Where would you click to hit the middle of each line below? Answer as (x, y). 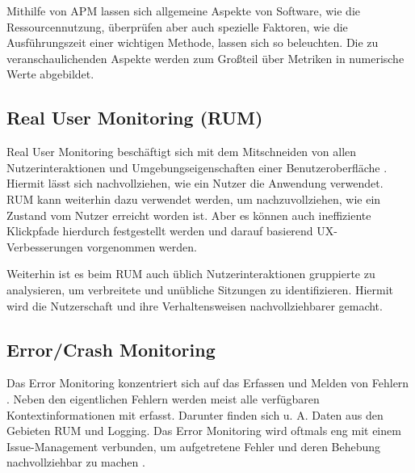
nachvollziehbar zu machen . (76, 462)
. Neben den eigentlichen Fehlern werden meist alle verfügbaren (163, 398)
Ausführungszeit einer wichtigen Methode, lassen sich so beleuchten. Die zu (193, 42)
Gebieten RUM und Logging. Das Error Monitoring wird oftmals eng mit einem (204, 431)
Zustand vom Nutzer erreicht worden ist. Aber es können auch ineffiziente (189, 215)
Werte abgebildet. (50, 74)
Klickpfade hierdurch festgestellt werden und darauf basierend (160, 231)
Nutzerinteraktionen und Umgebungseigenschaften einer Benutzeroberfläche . (197, 167)
